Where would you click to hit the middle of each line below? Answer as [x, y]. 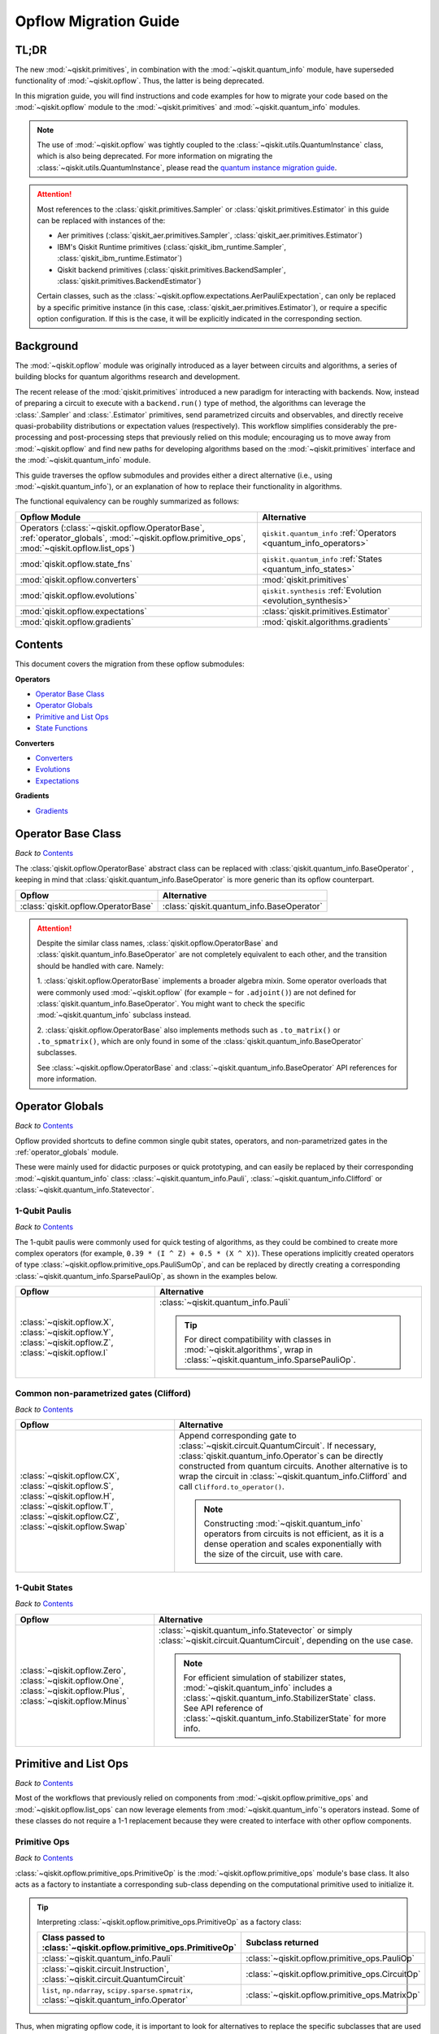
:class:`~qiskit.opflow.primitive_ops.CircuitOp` [333, 1975]
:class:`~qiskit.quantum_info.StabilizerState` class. [280, 1698]
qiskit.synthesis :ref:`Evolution [322, 590]
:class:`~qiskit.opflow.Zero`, [73, 1670]
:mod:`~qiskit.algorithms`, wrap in [248, 1350]
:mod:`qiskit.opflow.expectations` [84, 611]
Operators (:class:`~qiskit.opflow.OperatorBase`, [112, 527]
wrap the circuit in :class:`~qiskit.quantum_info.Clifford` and [293, 1477]
